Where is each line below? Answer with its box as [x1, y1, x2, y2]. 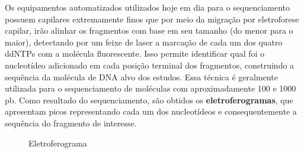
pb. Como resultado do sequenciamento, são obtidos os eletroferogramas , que [5, 93, 293, 106]
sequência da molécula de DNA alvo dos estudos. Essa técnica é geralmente [5, 70, 278, 83]
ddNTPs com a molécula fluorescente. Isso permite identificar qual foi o [5, 47, 265, 60]
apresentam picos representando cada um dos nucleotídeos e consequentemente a [5, 105, 297, 118]
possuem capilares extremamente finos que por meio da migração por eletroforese [5, 12, 299, 25]
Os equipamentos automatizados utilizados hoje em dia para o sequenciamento [5, 1, 290, 13]
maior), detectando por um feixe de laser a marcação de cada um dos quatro [5, 35, 283, 48]
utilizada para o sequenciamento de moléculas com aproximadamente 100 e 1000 [5, 82, 296, 95]
